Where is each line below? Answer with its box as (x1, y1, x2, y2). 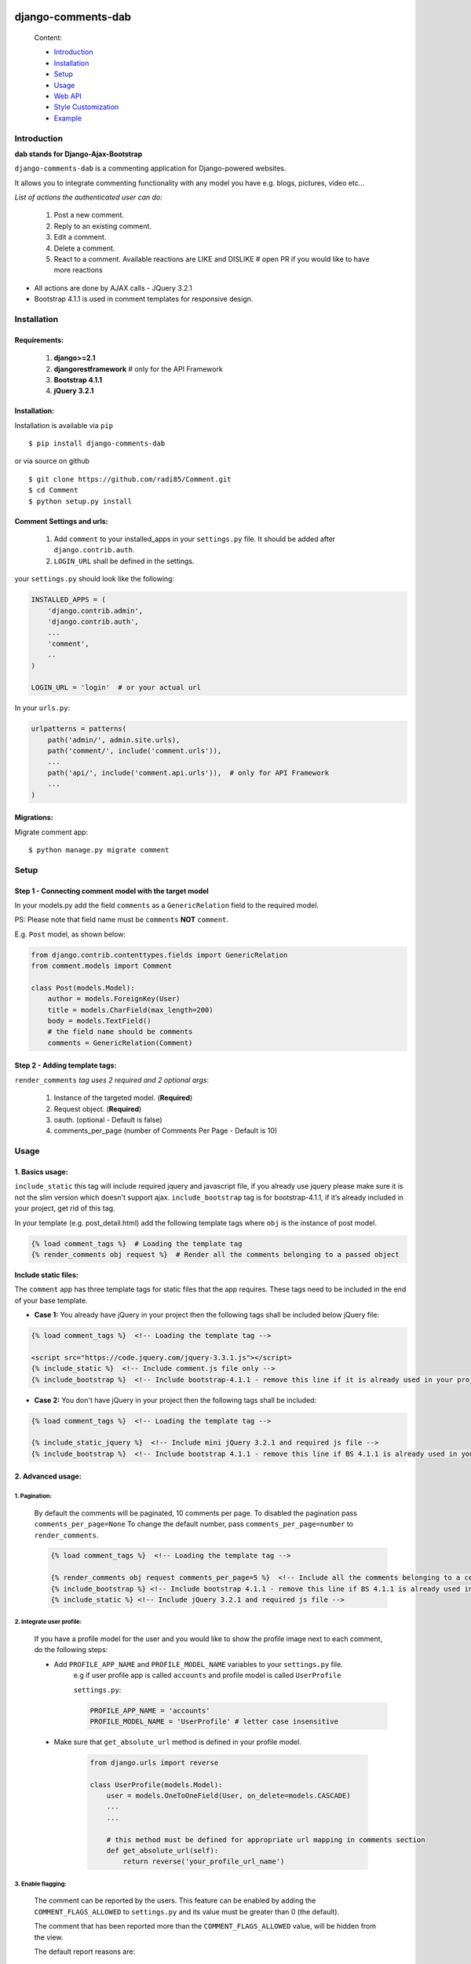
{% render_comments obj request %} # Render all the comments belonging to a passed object (31, 1250, 400, 1259)
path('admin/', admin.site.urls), (47, 735, 181, 744)
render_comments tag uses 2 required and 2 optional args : (14, 1075, 210, 1084)
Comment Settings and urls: (14, 516, 109, 526)
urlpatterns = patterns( (31, 724, 127, 734)
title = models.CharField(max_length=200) (47, 1006, 214, 1014)
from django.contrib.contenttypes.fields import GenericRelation (31, 951, 288, 959)
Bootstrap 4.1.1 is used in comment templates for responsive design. (34, 295, 254, 304)
